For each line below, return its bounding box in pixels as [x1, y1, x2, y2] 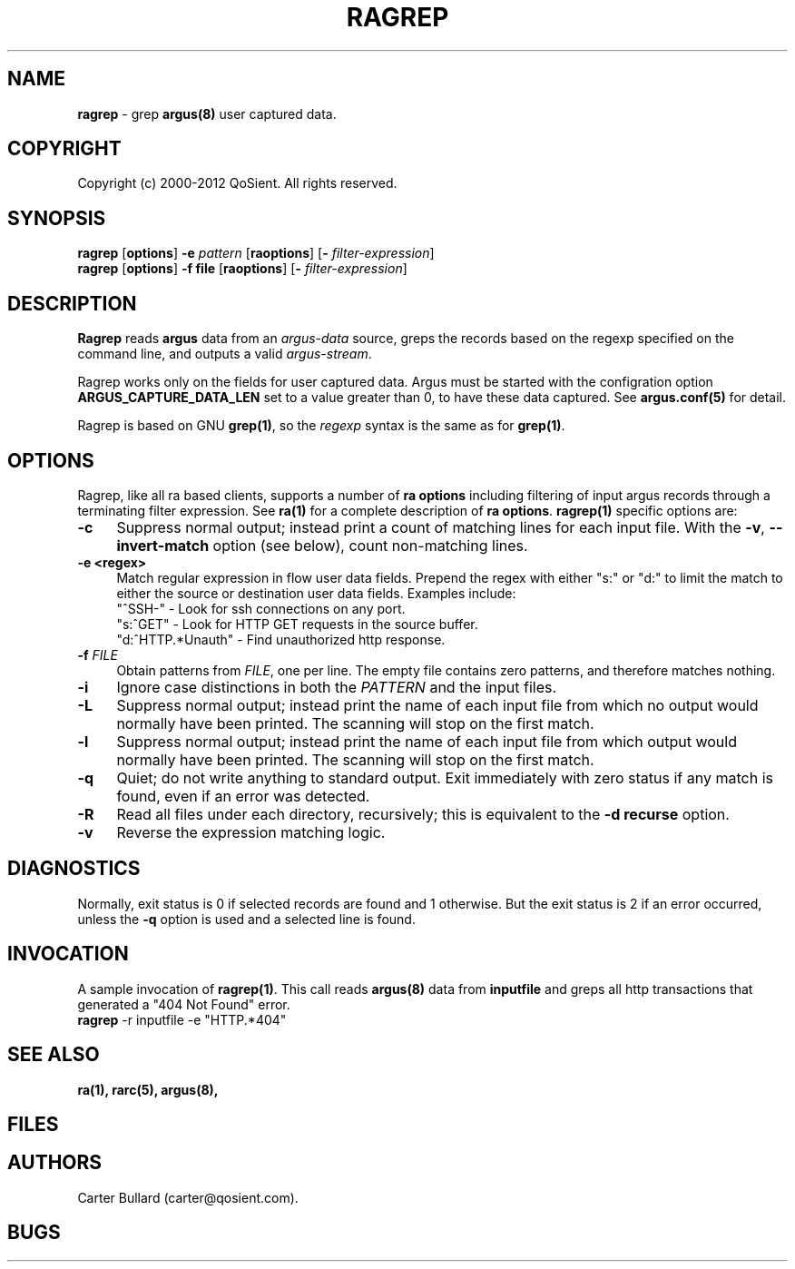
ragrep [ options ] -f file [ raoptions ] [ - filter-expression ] [77, 261, 407, 277]
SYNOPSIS [7, 206, 106, 230]
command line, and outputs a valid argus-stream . [77, 346, 372, 362]
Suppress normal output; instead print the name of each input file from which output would [116, 732, 737, 751]
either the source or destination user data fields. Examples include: [116, 585, 516, 601]
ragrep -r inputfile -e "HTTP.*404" [77, 1011, 287, 1028]
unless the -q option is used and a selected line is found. [77, 910, 416, 927]
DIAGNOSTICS [7, 857, 141, 880]
